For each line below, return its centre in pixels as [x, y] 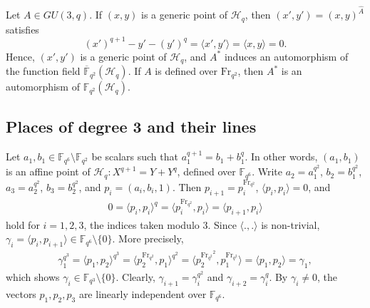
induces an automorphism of [286, 56]
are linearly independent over [143, 293]
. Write [267, 171]
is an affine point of [48, 171]
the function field [43, 71]
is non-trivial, [291, 224]
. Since [222, 224]
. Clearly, [135, 276]
